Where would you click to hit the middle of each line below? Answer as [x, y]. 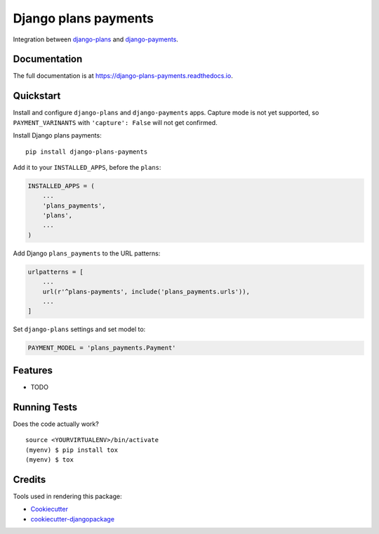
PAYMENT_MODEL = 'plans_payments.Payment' [102, 348]
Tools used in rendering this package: [67, 496]
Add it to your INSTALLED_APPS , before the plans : [87, 167]
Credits [29, 480]
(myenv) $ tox [49, 459]
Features [33, 370]
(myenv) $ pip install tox [72, 450]
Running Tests [45, 407]
